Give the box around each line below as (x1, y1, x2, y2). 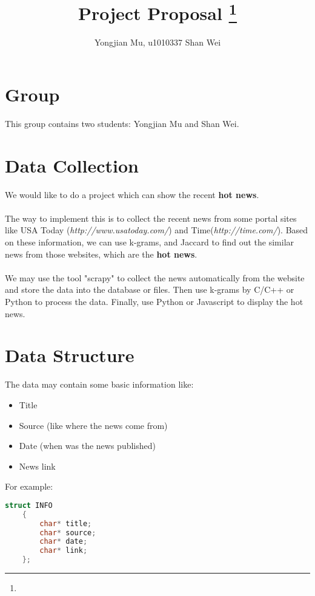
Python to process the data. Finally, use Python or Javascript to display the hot (5, 295, 303, 308)
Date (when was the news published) (19, 439, 156, 452)
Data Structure (5, 343, 134, 368)
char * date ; (39, 537, 88, 546)
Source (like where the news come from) (19, 419, 168, 431)
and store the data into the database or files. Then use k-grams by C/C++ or (5, 283, 294, 296)
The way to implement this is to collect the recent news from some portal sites (5, 211, 297, 224)
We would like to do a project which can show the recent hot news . (5, 188, 259, 200)
